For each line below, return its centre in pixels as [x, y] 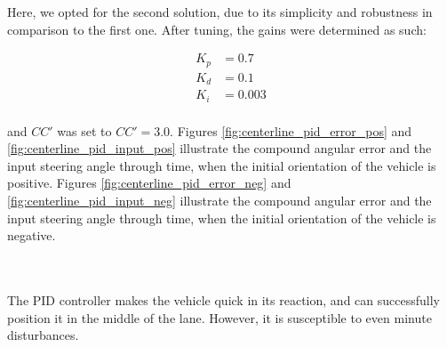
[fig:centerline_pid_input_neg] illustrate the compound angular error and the [220, 201]
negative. [32, 235]
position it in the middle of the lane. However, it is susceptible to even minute [220, 317]
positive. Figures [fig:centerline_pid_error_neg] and [149, 183]
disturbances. [43, 335]
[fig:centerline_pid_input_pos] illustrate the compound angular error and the [220, 148]
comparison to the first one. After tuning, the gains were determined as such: [217, 29]
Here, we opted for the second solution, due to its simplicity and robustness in [220, 12]
